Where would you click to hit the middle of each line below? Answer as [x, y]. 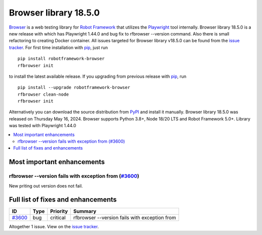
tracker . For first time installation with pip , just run [58, 47]
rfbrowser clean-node [43, 94]
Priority [59, 211]
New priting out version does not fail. [46, 186]
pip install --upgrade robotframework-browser [74, 88]
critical [58, 218]
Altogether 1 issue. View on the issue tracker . [54, 227]
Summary [85, 211]
